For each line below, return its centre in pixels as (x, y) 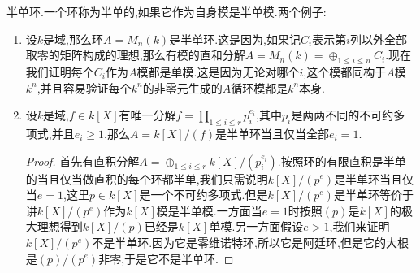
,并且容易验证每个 (84, 87)
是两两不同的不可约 (342, 115)
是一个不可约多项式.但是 (204, 195)
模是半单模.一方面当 (209, 210)
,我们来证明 (359, 226)
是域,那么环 (73, 39)
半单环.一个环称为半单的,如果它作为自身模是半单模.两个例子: (167, 11)
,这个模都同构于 (345, 71)
